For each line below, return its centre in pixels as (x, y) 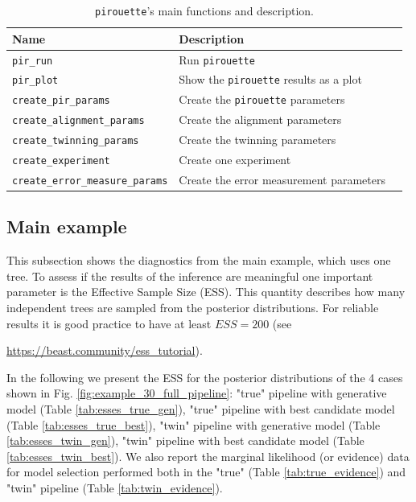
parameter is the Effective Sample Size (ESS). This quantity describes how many (206, 292)
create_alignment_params (78, 121)
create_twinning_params (76, 141)
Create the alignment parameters (260, 119)
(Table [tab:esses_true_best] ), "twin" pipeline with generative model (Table (194, 424)
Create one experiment (235, 160)
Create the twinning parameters (257, 140)
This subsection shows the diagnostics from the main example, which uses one (199, 260)
